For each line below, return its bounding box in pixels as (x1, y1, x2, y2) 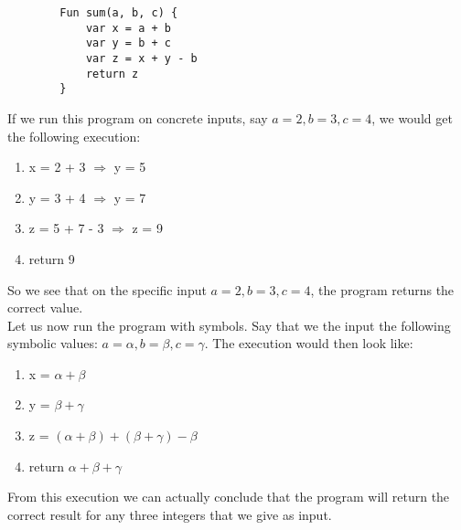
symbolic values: (7, 334, 98, 353)
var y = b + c (85, 37, 171, 50)
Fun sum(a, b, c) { (59, 6, 178, 19)
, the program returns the (310, 280, 455, 299)
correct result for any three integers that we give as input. (7, 504, 332, 524)
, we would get (371, 108, 453, 127)
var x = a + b (85, 21, 171, 35)
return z (85, 67, 139, 80)
